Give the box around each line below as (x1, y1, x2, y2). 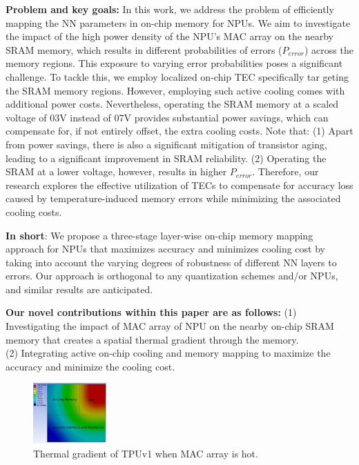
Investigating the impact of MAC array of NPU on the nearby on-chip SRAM (6, 319, 334, 333)
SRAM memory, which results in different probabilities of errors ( (6, 42, 282, 57)
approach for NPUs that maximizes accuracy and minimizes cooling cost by (6, 241, 325, 256)
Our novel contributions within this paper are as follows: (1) (6, 305, 297, 319)
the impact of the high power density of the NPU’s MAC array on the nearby (6, 29, 333, 43)
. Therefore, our (252, 164, 319, 179)
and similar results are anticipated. (6, 281, 153, 296)
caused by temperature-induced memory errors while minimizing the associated (6, 191, 341, 206)
